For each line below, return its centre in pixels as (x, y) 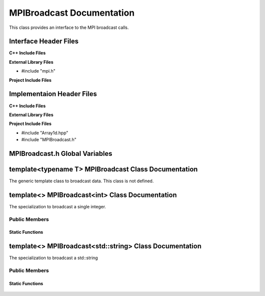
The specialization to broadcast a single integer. (58, 206)
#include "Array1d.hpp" (45, 133)
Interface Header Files (44, 41)
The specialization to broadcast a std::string (53, 258)
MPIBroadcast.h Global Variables (61, 154)
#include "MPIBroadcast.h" (49, 140)
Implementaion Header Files (53, 94)
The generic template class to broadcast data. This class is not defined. (81, 181)
